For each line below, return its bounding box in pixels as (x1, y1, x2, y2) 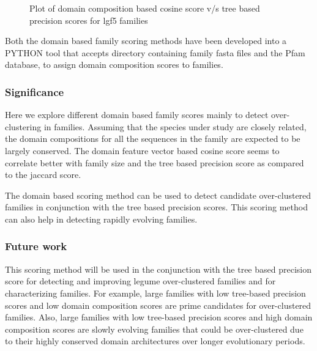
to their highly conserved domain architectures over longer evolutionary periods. (5, 334, 305, 347)
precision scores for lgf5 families (29, 13, 148, 26)
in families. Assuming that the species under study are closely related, (43, 120, 307, 133)
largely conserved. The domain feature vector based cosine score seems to (5, 144, 280, 157)
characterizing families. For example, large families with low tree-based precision (5, 286, 306, 299)
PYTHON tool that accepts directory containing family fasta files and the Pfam (5, 46, 305, 59)
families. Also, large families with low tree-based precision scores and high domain (5, 311, 313, 323)
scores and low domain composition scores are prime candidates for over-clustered (5, 298, 311, 311)
